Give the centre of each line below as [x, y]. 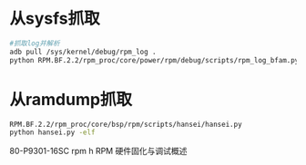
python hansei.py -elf [52, 132]
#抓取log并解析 [35, 43]
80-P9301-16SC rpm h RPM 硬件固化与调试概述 [98, 151]
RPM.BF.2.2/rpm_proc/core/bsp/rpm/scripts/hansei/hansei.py [126, 124]
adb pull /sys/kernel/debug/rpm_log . [83, 52]
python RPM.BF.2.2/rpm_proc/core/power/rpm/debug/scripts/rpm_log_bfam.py [154, 60]
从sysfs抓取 [55, 19]
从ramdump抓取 [71, 99]
